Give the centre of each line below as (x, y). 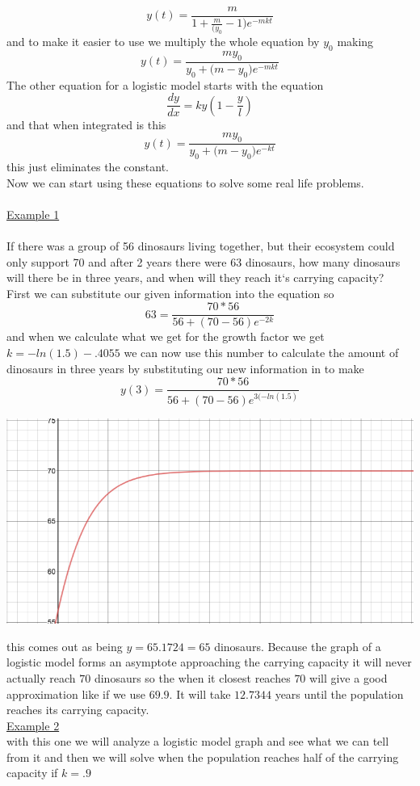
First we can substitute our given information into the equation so (170, 293)
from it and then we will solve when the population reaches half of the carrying (203, 757)
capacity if (32, 773)
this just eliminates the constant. (88, 167)
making (355, 42)
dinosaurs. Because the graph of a (298, 646)
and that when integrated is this (86, 124)
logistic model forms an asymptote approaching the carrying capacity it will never (209, 662)
